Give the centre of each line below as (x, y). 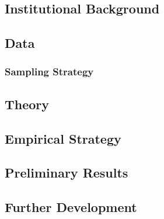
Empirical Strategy (63, 138)
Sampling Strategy (49, 72)
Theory (27, 104)
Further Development (71, 207)
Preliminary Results (67, 173)
